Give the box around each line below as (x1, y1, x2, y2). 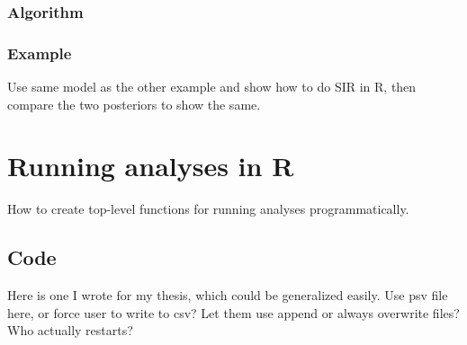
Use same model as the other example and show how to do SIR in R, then (7, 77, 417, 96)
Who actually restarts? (7, 321, 133, 340)
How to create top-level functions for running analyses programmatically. (7, 199, 409, 218)
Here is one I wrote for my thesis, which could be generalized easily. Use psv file (7, 286, 448, 305)
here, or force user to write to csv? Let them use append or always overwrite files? (7, 303, 460, 322)
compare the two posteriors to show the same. (7, 94, 261, 113)
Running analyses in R (7, 147, 294, 184)
